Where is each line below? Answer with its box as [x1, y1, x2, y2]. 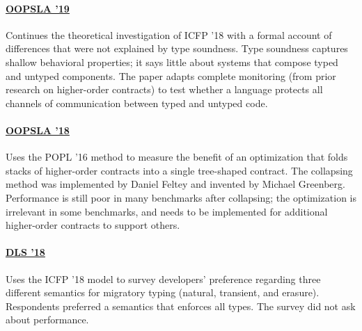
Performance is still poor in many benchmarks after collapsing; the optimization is [6, 190, 357, 204]
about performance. [6, 312, 89, 327]
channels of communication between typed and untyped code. [6, 95, 268, 110]
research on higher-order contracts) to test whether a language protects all [6, 82, 323, 97]
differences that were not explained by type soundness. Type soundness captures [6, 41, 348, 56]
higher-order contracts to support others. [6, 218, 180, 232]
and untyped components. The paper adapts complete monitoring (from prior [6, 68, 336, 83]
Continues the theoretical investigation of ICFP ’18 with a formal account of [6, 27, 332, 42]
